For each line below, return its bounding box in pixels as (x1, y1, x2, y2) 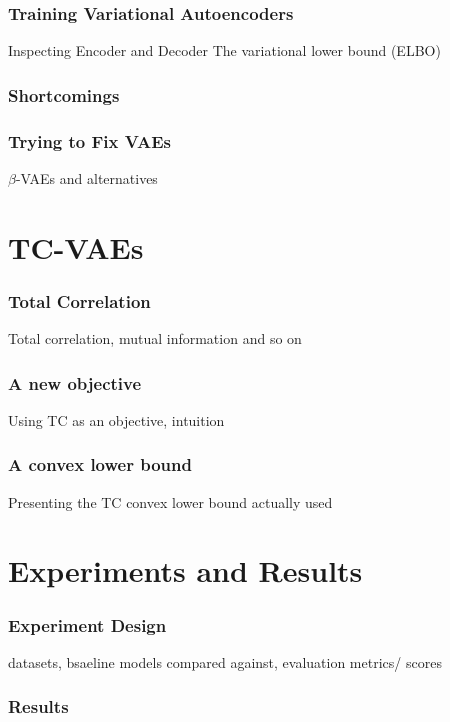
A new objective (8, 370, 142, 395)
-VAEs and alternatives (15, 167, 158, 188)
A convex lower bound (8, 452, 192, 477)
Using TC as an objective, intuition (8, 409, 225, 430)
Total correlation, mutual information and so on (8, 328, 302, 349)
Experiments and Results (8, 550, 363, 591)
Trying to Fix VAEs (8, 128, 171, 153)
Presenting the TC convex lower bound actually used (8, 491, 333, 512)
